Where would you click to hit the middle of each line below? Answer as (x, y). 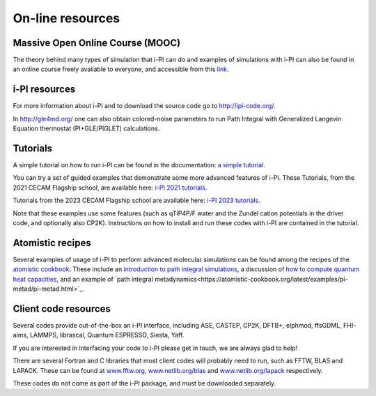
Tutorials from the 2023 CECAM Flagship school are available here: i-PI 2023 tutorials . (136, 200)
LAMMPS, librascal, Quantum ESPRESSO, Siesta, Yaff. (107, 335)
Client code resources (62, 309)
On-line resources (66, 18)
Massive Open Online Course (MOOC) (97, 43)
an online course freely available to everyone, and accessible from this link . (121, 69)
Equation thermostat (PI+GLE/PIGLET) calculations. (86, 128)
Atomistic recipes (52, 243)
